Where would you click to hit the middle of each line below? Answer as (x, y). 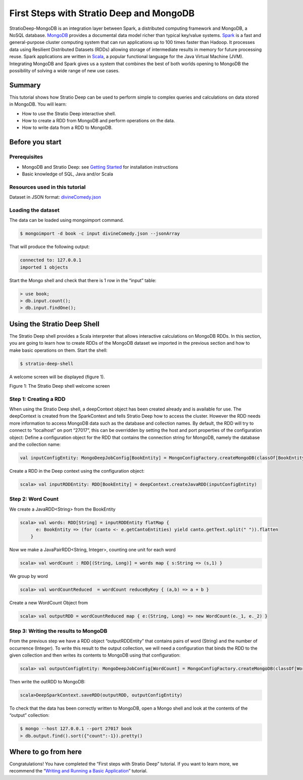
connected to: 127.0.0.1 (51, 260)
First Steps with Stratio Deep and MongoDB (102, 13)
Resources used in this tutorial (47, 187)
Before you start (35, 142)
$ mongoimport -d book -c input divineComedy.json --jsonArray (100, 234)
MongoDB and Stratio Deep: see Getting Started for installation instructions (100, 167)
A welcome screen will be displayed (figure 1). (57, 377)
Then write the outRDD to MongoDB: (47, 681)
